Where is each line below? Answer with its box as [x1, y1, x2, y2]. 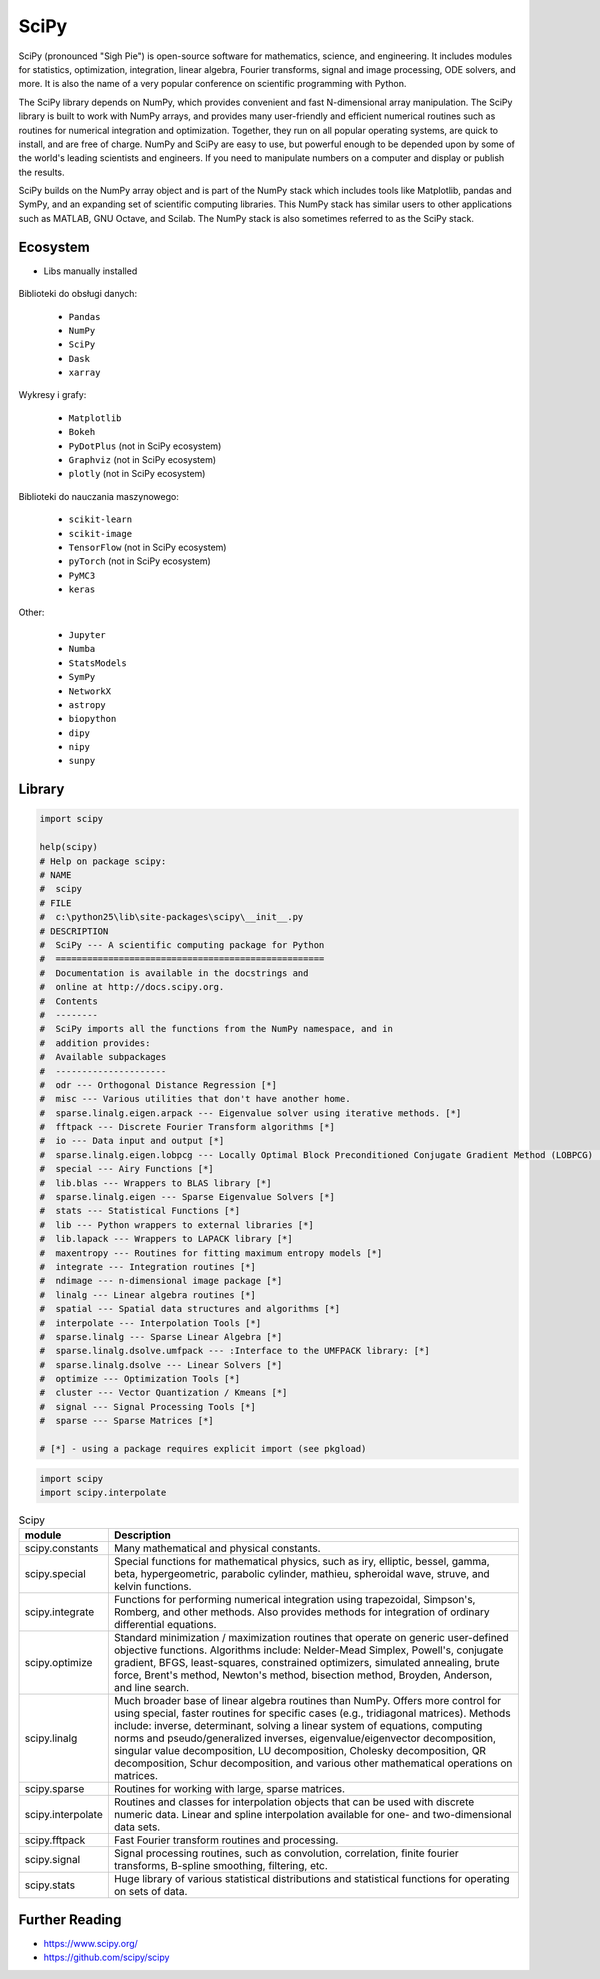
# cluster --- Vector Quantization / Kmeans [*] [39, 1387, 288, 1399]
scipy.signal [24, 1853, 81, 1867]
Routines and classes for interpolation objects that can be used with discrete [113, 1795, 475, 1809]
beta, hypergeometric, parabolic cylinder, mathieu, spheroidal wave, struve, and [113, 1567, 490, 1581]
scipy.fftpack [24, 1833, 86, 1847]
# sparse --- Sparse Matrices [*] [39, 1415, 214, 1427]
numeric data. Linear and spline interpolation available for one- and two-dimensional [113, 1808, 512, 1822]
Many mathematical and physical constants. [113, 1541, 321, 1555]
